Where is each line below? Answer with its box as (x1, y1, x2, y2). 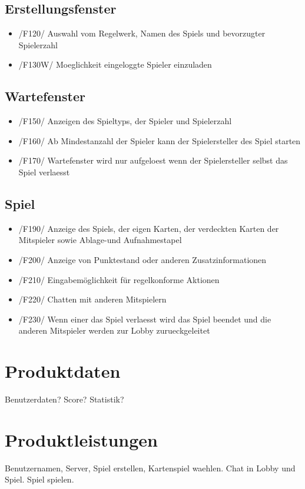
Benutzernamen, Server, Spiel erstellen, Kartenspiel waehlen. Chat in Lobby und (5, 461, 296, 474)
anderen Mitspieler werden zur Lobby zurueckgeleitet (18, 324, 210, 337)
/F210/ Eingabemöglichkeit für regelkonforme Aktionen (18, 273, 220, 285)
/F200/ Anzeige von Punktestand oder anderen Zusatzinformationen (18, 253, 267, 265)
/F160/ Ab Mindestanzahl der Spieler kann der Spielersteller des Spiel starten (18, 134, 301, 147)
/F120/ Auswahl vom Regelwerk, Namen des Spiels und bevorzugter (18, 27, 266, 39)
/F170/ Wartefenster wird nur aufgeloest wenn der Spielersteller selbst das (18, 154, 288, 167)
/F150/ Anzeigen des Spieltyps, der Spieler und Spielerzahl (18, 115, 232, 127)
